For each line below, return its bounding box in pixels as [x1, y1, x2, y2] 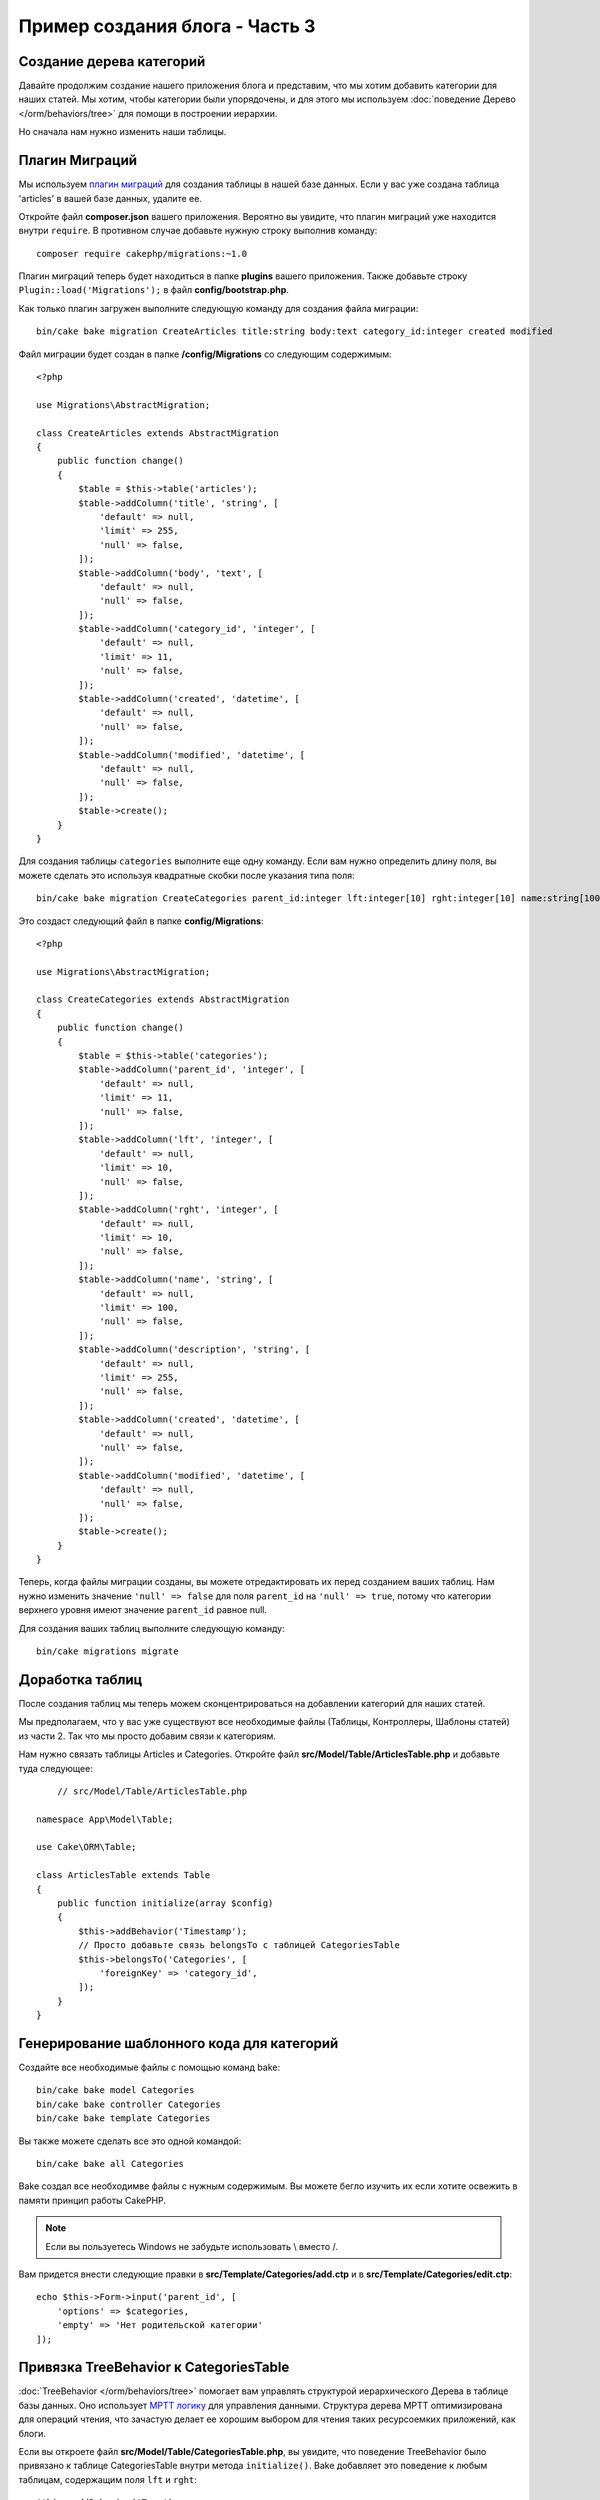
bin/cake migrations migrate [36, 1646, 179, 1657]
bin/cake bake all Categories [36, 2158, 185, 2169]
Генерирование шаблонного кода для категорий [18, 2035, 339, 2052]
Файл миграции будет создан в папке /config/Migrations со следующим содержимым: [18, 348, 392, 360]
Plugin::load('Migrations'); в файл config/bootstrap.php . [18, 284, 290, 296]
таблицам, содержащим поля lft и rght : [18, 2473, 197, 2485]
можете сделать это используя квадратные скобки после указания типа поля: [18, 869, 355, 881]
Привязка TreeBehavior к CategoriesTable [18, 2359, 290, 2376]
